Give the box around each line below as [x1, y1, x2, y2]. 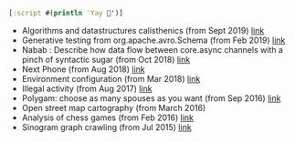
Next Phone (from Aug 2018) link [21, 64, 145, 75]
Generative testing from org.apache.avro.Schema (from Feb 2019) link [21, 35, 286, 46]
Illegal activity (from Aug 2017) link [21, 83, 153, 94]
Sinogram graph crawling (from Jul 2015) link [21, 121, 193, 132]
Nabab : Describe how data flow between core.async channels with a [21, 44, 284, 55]
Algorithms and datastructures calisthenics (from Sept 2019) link [21, 25, 265, 35]
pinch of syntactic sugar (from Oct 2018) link [21, 54, 191, 65]
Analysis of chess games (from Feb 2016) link [21, 112, 194, 123]
